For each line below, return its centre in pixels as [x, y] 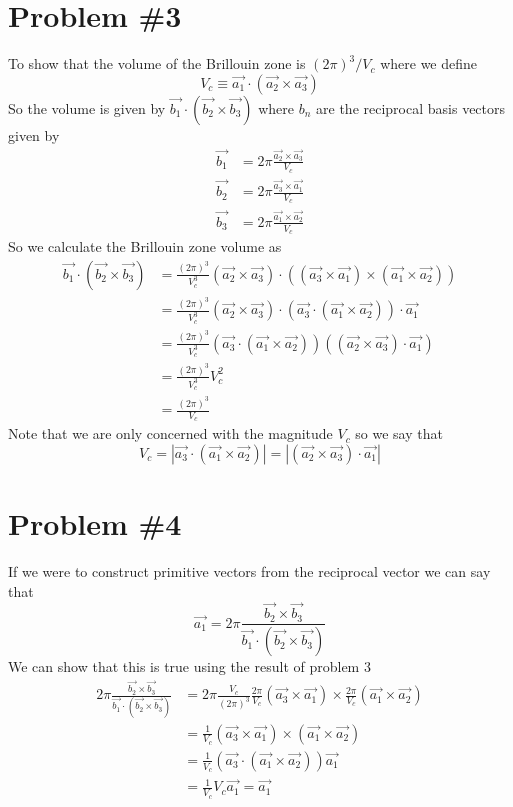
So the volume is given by [87, 107]
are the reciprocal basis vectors [411, 107]
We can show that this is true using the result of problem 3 [189, 666]
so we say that [399, 433]
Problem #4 [95, 523]
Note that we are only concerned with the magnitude [170, 433]
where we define [429, 63]
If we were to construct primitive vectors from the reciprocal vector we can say [249, 571]
